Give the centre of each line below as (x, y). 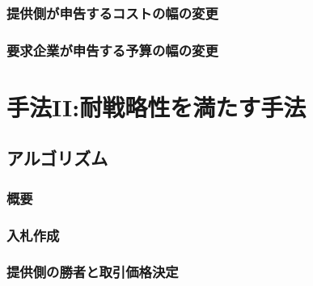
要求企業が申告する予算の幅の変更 (112, 50)
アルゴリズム (57, 158)
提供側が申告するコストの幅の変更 (112, 13)
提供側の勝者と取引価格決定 (93, 272)
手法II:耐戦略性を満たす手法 (156, 106)
